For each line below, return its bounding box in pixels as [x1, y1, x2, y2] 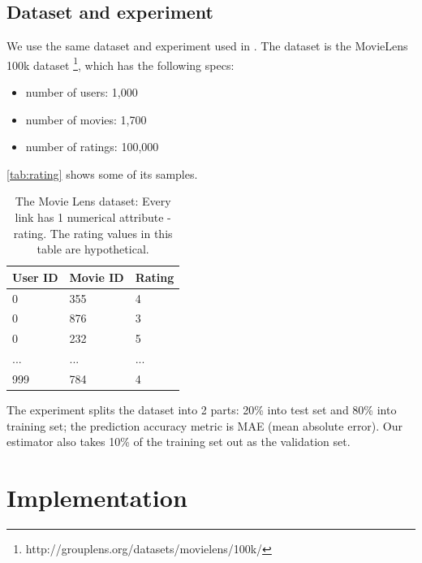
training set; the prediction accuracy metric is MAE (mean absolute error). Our [6, 417, 403, 434]
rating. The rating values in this [13, 224, 173, 241]
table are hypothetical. [37, 240, 149, 258]
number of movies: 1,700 [25, 110, 147, 128]
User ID [12, 268, 58, 285]
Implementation [6, 481, 187, 514]
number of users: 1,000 [25, 84, 138, 101]
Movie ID [69, 268, 124, 285]
